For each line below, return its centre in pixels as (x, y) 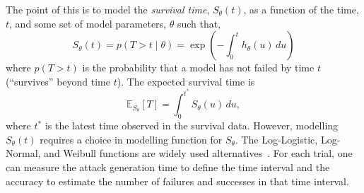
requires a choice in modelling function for (131, 139)
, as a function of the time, (301, 9)
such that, (199, 23)
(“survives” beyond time (58, 81)
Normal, (23, 153)
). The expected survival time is (186, 81)
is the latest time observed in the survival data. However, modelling (192, 125)
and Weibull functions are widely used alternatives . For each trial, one (198, 153)
